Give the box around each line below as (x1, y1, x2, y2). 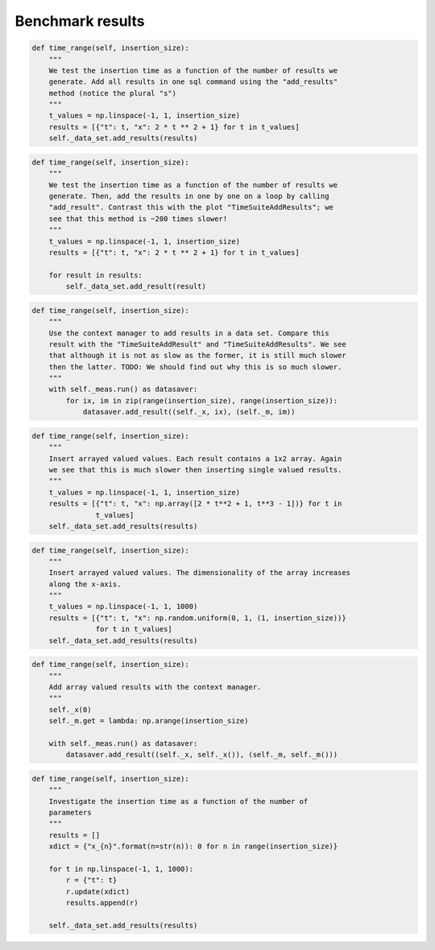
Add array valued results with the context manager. (48, 682, 262, 691)
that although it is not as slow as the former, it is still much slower (48, 351, 346, 360)
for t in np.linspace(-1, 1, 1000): (48, 865, 193, 874)
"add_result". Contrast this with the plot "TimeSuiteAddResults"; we (48, 202, 334, 212)
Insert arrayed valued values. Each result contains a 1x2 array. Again (48, 454, 342, 463)
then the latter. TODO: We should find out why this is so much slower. (48, 362, 342, 371)
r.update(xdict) (65, 887, 130, 896)
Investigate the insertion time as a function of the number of (48, 797, 309, 806)
